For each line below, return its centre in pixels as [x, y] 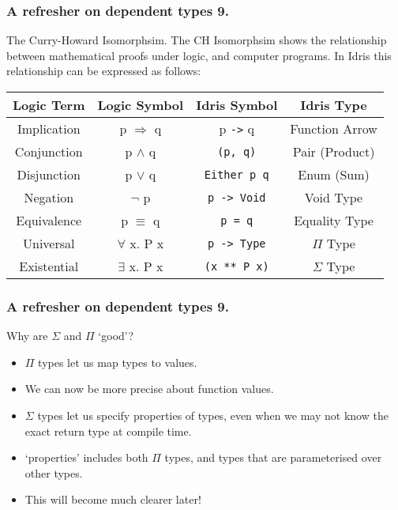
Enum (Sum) [334, 174]
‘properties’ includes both [86, 457]
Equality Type [334, 220]
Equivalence [49, 220]
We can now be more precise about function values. [149, 389]
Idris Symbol [237, 105]
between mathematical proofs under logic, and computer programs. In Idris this [199, 55]
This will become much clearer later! [113, 499]
